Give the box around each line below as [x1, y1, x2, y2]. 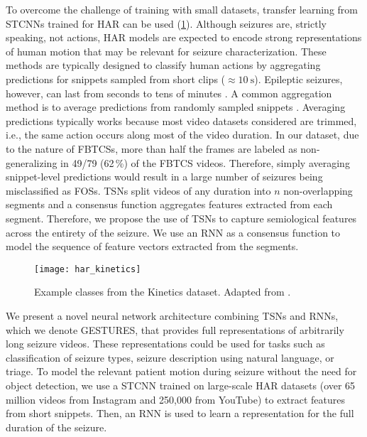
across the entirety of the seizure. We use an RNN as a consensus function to [6, 225, 341, 239]
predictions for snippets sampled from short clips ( [6, 71, 226, 86]
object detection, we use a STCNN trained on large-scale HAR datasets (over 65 [6, 377, 356, 392]
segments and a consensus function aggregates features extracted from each [6, 197, 333, 212]
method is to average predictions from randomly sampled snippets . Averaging [6, 99, 346, 114]
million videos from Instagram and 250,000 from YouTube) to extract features [6, 392, 346, 406]
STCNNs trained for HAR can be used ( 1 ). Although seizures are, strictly [6, 16, 327, 31]
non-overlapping [283, 183, 353, 198]
